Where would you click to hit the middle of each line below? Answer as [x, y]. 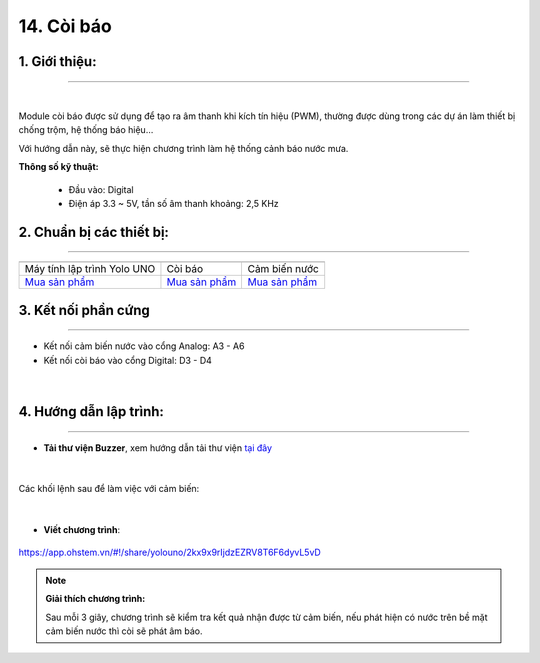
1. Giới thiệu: [57, 61]
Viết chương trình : [82, 530]
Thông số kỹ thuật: [58, 167]
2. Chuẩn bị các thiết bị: [94, 231]
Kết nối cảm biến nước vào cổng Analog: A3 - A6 [144, 346]
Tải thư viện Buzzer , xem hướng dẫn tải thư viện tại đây [158, 447]
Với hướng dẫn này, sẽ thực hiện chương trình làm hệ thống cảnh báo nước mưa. [183, 148]
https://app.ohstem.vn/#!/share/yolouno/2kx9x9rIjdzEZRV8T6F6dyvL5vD [170, 552]
